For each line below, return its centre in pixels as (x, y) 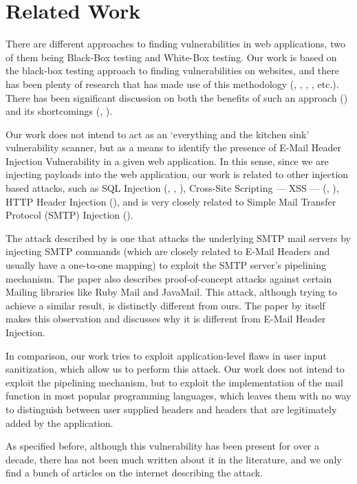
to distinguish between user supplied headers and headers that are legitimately (171, 409)
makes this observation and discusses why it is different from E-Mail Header (166, 319)
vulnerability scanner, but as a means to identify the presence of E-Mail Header (173, 147)
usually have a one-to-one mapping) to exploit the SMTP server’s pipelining (166, 265)
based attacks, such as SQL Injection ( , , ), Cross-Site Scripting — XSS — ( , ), (172, 188)
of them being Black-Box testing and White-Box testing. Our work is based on (171, 57)
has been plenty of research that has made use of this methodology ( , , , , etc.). (172, 84)
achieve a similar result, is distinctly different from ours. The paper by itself (165, 305)
